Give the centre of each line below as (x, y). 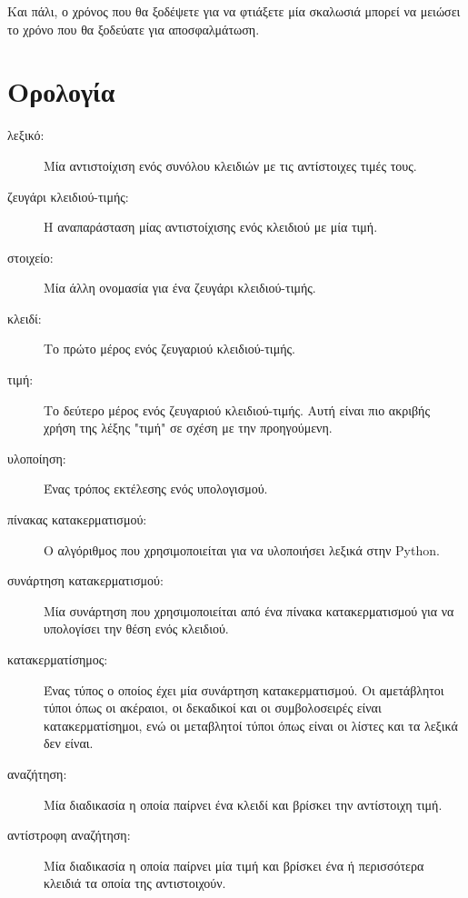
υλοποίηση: (37, 458)
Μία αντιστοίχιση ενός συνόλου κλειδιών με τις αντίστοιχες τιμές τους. (230, 165)
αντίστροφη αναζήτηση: (69, 835)
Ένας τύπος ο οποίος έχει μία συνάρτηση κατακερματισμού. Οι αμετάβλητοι (244, 689)
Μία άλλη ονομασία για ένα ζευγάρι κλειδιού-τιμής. (180, 288)
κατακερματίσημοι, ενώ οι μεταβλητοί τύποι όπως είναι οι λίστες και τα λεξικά (251, 725)
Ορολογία (61, 91)
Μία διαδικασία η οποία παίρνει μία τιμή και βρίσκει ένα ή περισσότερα (234, 865)
